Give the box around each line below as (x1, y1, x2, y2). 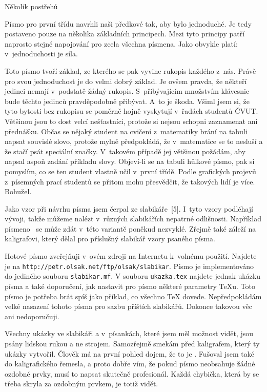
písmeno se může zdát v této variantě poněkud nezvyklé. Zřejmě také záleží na (5, 223, 256, 234)
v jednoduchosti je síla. (5, 48, 78, 59)
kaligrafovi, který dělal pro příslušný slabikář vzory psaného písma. (5, 233, 215, 244)
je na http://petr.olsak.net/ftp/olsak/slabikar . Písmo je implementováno (5, 260, 254, 271)
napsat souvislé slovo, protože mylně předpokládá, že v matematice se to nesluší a (5, 136, 263, 147)
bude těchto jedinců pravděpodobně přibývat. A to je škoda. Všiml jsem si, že (5, 95, 250, 106)
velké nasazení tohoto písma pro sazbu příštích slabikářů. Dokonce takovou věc (5, 301, 252, 312)
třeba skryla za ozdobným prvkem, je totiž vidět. (5, 378, 158, 389)
